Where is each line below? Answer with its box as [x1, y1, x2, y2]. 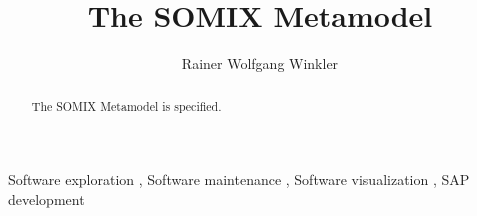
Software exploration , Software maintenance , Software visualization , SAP [8, 169, 470, 190]
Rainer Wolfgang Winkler [181, 53, 339, 74]
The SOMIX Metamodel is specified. [31, 97, 222, 114]
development [8, 188, 85, 209]
